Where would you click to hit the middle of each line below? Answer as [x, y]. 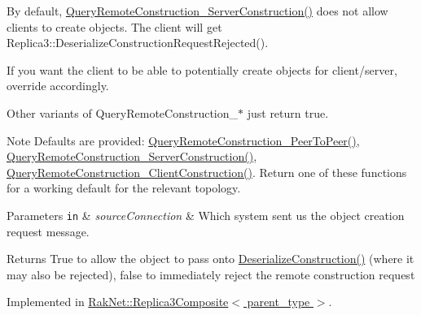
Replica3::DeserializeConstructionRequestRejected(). [138, 43]
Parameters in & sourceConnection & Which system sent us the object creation [206, 215]
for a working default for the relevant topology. [124, 188]
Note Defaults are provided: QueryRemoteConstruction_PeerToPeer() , [183, 140]
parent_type [278, 302]
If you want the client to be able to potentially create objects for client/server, [202, 69]
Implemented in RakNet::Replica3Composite [118, 302]
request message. [48, 231]
